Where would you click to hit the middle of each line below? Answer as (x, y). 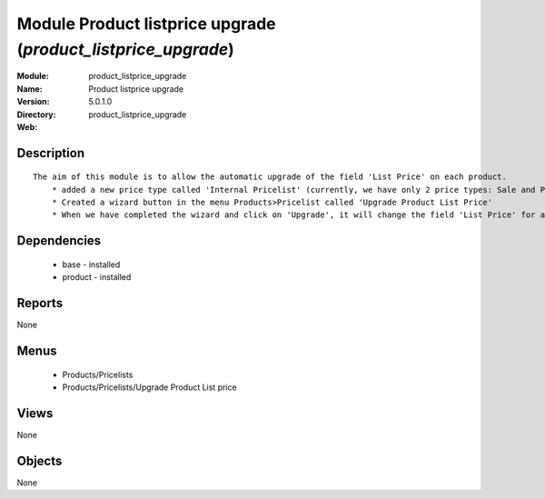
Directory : (36, 115)
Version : (33, 102)
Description (51, 153)
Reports (40, 303)
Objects (40, 460)
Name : (30, 89)
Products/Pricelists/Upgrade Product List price (149, 387)
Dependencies (59, 241)
